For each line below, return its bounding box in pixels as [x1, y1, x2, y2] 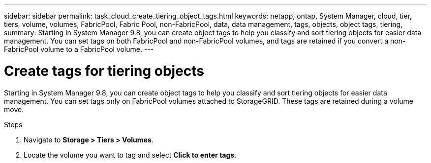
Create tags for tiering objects [4, 62, 205, 79]
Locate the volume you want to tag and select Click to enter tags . [24, 150, 237, 159]
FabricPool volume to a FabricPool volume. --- [4, 45, 154, 53]
